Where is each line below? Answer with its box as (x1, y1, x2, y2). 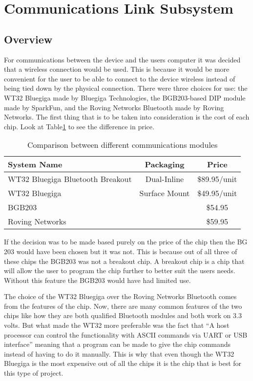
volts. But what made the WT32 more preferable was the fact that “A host (4, 320, 230, 330)
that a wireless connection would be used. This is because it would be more (4, 64, 230, 74)
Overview (4, 31, 53, 46)
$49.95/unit (197, 187, 237, 199)
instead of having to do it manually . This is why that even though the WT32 (4, 348, 234, 359)
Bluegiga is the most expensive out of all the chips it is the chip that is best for (4, 358, 242, 368)
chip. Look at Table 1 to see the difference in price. (4, 121, 154, 131)
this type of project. (4, 368, 63, 378)
